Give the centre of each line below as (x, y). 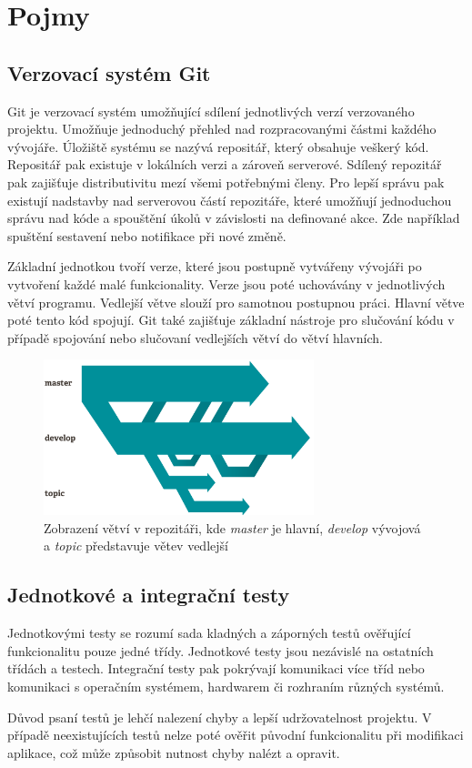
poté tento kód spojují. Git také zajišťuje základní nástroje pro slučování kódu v (231, 320)
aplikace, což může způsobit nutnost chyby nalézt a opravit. (174, 752)
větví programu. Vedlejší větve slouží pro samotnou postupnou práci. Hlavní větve (236, 302)
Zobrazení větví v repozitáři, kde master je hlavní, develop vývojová (232, 527)
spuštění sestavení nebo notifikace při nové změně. (147, 235)
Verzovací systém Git (109, 72)
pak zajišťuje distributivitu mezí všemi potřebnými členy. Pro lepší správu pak (226, 182)
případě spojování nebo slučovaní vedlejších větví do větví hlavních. (195, 337)
